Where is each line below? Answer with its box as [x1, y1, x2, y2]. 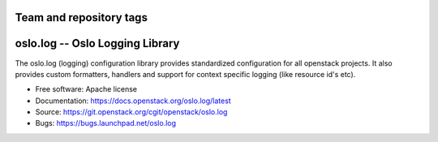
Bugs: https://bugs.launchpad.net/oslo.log [35, 118, 177, 128]
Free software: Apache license [35, 84, 138, 94]
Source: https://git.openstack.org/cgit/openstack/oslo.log [35, 107, 228, 117]
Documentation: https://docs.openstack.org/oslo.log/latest [35, 96, 231, 105]
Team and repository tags [15, 11, 148, 24]
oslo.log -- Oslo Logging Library [15, 37, 180, 50]
